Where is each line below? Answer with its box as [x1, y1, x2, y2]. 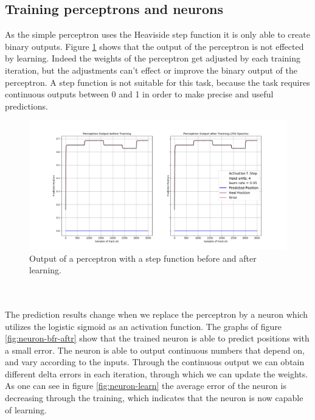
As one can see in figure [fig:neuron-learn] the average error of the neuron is [5, 379, 286, 392]
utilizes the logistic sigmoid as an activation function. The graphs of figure [5, 320, 282, 332]
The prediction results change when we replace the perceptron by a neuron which [5, 307, 308, 320]
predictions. [5, 99, 48, 112]
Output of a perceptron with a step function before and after [29, 251, 257, 264]
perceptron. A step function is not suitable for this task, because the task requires [5, 75, 310, 88]
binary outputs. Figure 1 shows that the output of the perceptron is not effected [5, 40, 304, 52]
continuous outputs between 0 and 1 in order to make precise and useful [5, 88, 274, 100]
